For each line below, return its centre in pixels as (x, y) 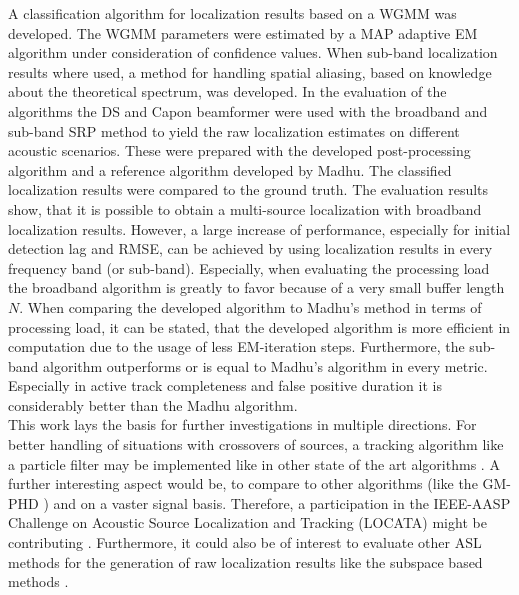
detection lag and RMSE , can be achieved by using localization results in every (250, 248)
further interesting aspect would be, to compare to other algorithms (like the (243, 483)
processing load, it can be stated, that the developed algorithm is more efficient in (259, 326)
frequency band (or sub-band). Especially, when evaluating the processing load (249, 267)
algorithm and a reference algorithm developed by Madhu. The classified (230, 169)
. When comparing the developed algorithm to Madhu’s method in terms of (250, 306)
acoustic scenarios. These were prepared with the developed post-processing (239, 150)
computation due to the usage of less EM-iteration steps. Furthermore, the (236, 346)
